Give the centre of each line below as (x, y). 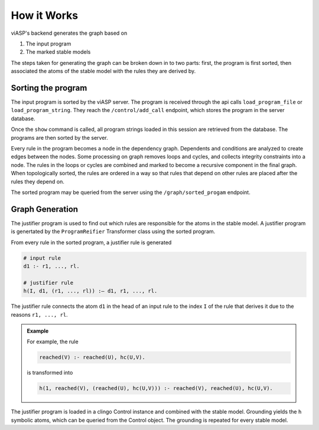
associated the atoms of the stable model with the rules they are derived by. (103, 71)
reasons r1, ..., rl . (39, 314)
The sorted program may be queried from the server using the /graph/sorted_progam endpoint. (131, 192)
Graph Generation (45, 209)
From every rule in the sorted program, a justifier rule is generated (91, 242)
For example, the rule (53, 342)
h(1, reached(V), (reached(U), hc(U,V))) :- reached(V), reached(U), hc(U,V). (156, 388)
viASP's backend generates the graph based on (69, 33)
